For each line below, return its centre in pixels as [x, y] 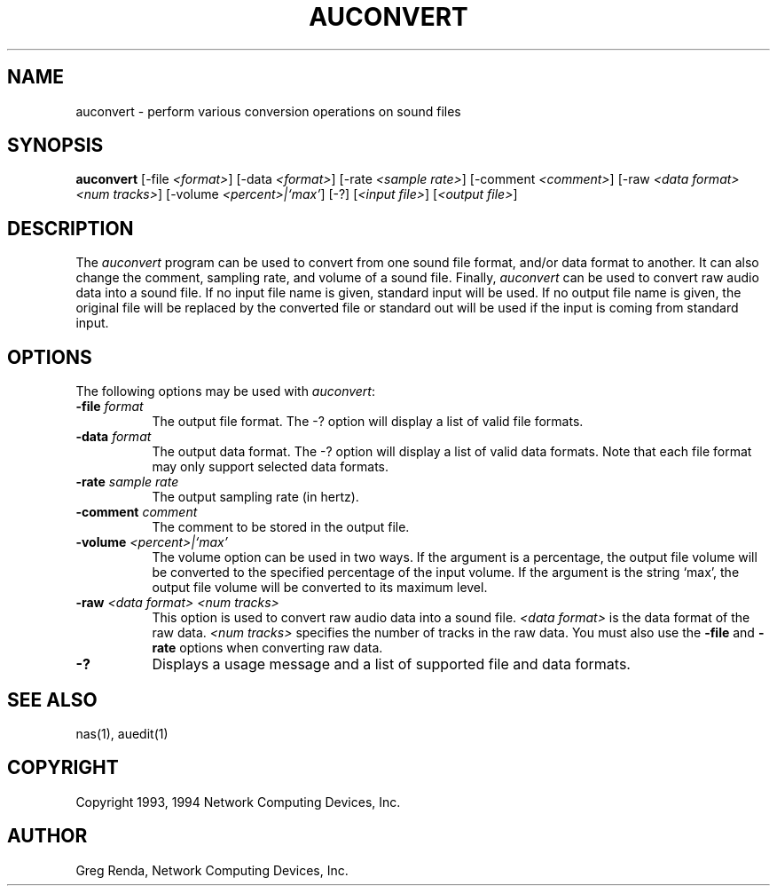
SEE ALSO [52, 699]
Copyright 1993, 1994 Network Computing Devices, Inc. [238, 802]
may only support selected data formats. [271, 467]
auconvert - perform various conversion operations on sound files [268, 111]
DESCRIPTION [71, 228]
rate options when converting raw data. [267, 648]
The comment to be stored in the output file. [281, 527]
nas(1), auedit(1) [122, 733]
